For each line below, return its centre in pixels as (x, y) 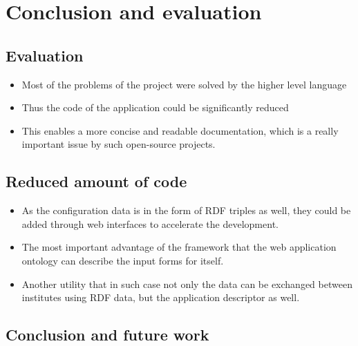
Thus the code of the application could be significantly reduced (155, 107)
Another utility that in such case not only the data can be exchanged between (187, 283)
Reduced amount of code (96, 181)
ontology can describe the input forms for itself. (123, 260)
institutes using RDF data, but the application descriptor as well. (161, 297)
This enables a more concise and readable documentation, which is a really (180, 130)
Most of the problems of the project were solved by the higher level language (184, 84)
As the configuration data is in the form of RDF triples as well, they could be (186, 210)
